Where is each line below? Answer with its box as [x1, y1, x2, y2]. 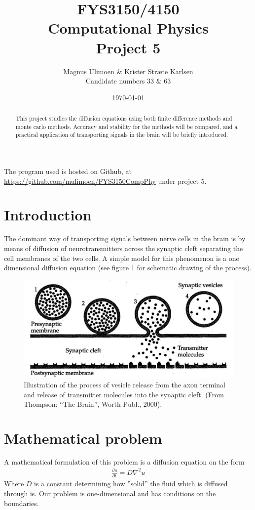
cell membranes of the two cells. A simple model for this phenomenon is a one [4, 253, 239, 263]
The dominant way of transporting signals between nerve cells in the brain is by [4, 233, 246, 244]
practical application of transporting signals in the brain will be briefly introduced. [15, 130, 228, 139]
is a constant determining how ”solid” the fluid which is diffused [34, 478, 228, 489]
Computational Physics [48, 18, 209, 38]
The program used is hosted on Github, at [4, 166, 132, 176]
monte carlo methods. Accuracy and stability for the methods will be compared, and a [15, 122, 238, 130]
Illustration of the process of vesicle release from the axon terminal [24, 379, 225, 389]
